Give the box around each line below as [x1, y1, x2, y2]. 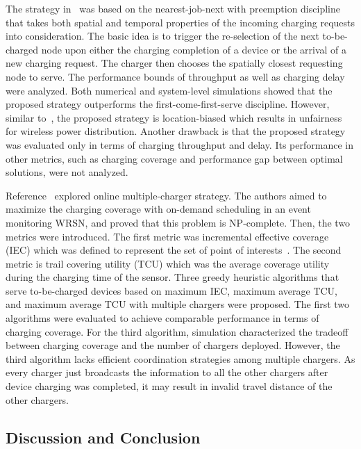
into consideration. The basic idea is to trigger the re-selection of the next [6, 28, 319, 43]
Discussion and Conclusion [6, 426, 201, 448]
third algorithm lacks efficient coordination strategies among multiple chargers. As [6, 351, 355, 366]
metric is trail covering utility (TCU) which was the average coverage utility [6, 256, 330, 270]
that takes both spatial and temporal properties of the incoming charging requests [6, 15, 355, 29]
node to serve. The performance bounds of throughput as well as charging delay [6, 69, 345, 83]
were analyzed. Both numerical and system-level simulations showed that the [6, 83, 333, 97]
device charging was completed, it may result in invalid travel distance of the [6, 379, 333, 393]
